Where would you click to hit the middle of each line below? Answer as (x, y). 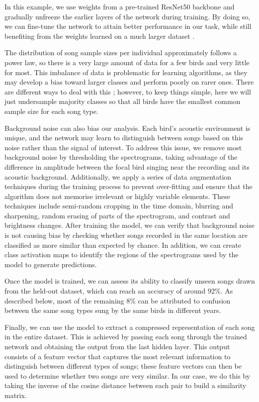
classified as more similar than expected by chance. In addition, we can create (123, 245)
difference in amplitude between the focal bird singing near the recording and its (127, 166)
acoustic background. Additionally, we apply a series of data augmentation (118, 176)
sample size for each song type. (51, 111)
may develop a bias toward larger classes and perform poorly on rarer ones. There (129, 82)
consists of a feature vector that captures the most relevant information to (118, 356)
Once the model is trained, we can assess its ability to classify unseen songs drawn (130, 281)
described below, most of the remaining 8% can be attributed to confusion (118, 300)
